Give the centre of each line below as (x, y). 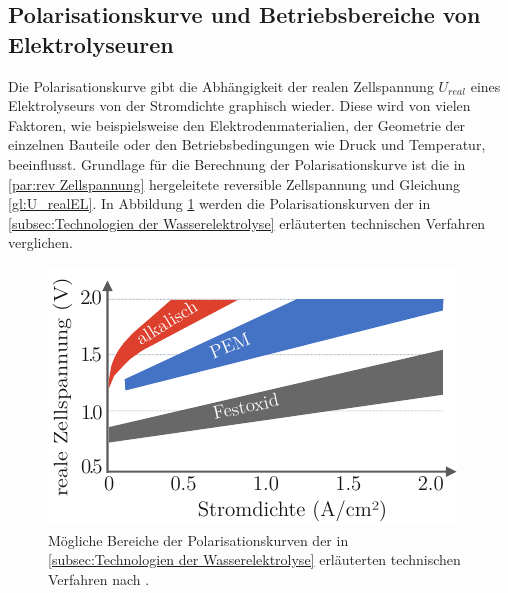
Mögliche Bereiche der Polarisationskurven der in (198, 539)
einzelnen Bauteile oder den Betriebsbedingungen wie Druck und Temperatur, (247, 144)
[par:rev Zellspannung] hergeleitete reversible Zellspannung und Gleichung (234, 183)
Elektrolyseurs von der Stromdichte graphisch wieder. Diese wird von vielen (239, 105)
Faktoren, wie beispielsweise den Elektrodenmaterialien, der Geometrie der (237, 124)
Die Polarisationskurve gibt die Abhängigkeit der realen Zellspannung (221, 85)
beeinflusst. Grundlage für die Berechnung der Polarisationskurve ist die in (237, 163)
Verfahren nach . (99, 578)
